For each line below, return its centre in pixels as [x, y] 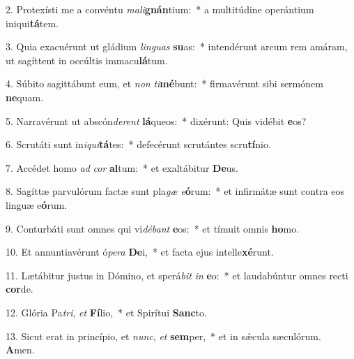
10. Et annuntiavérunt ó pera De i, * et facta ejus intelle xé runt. [140, 252]
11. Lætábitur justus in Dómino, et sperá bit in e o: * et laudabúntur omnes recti [177, 275]
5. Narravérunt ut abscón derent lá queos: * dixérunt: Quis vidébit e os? [156, 120]
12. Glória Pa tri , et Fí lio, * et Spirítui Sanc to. [106, 312]
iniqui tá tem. [32, 23]
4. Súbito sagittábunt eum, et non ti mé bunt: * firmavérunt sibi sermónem [164, 83]
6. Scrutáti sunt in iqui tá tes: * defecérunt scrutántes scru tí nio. [138, 144]
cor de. [20, 289]
